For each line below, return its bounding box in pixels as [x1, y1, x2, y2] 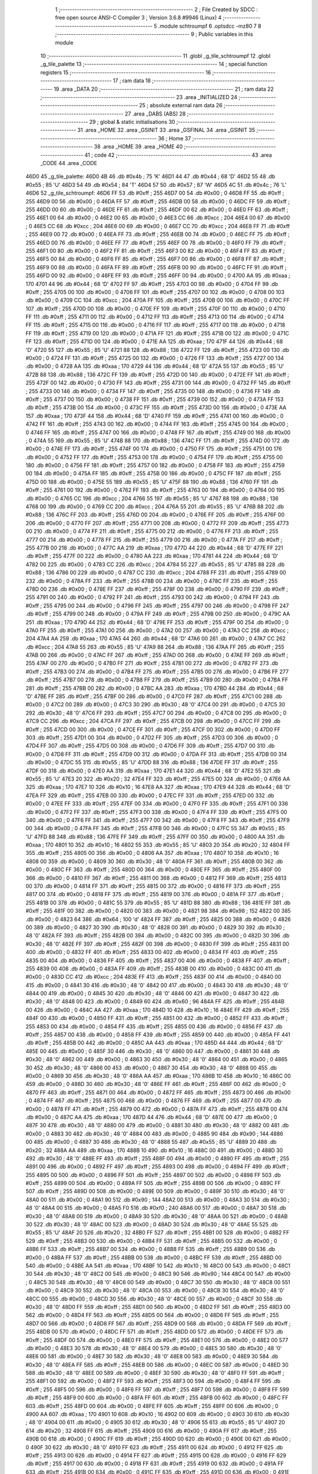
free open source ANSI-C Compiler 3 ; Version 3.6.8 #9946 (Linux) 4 [55, 14, 222, 21]
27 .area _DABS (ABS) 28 [124, 110, 186, 117]
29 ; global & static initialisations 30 [89, 119, 175, 126]
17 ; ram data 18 [112, 77, 151, 84]
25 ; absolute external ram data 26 [138, 102, 223, 109]
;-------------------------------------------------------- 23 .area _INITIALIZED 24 [40, 93, 238, 100]
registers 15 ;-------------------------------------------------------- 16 [40, 68, 211, 76]
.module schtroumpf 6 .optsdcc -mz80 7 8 [158, 22, 261, 29]
